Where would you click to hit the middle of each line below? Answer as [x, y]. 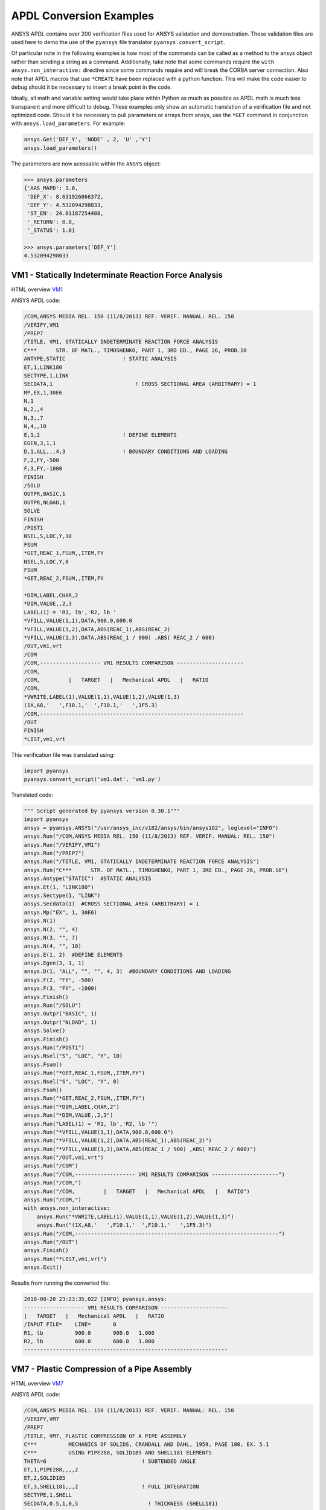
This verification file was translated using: [63, 754]
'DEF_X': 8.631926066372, [66, 197]
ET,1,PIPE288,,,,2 [51, 1470]
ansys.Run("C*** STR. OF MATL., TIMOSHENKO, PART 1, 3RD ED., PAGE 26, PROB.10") [156, 870]
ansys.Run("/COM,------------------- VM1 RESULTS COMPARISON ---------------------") [154, 1174]
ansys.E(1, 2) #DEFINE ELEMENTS [73, 955]
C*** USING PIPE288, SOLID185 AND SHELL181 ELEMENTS [118, 1453]
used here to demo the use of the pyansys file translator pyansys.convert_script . [118, 42]
